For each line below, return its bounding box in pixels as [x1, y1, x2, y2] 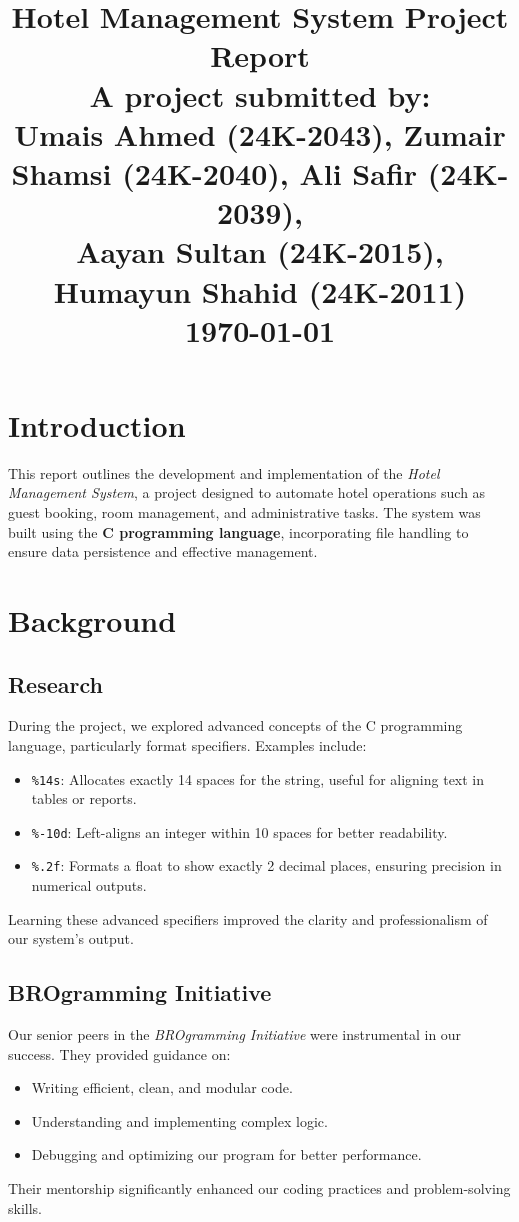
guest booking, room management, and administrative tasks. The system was [8, 502, 481, 522]
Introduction [8, 404, 186, 445]
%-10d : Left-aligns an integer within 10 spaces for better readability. [31, 821, 448, 842]
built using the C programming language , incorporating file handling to [8, 521, 469, 542]
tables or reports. [31, 788, 137, 809]
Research [8, 668, 103, 699]
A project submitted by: [89, 74, 431, 115]
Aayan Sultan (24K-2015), [76, 231, 444, 272]
